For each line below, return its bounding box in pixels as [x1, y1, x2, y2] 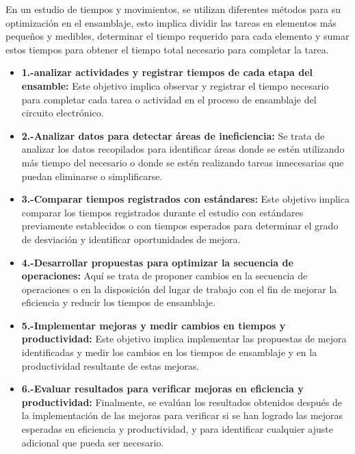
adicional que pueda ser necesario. [21, 435, 164, 449]
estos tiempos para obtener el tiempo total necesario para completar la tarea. [5, 42, 329, 56]
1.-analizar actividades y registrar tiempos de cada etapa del [21, 65, 313, 79]
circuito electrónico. [21, 105, 104, 120]
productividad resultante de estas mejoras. [21, 358, 200, 373]
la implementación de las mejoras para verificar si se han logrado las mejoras [21, 408, 343, 423]
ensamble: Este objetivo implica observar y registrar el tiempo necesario [21, 78, 329, 92]
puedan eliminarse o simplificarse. [21, 168, 163, 183]
